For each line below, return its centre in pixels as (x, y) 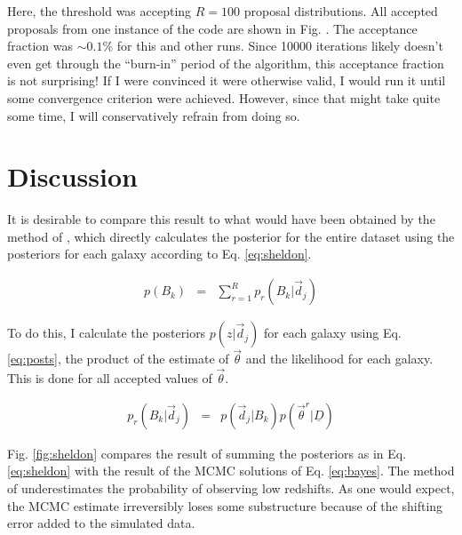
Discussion (72, 176)
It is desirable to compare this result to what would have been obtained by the (221, 219)
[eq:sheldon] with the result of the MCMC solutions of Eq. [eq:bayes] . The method (231, 471)
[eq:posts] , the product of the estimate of (118, 359)
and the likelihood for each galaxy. (339, 359)
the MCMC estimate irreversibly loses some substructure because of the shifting (225, 505)
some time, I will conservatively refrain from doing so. (154, 115)
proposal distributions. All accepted (341, 11)
